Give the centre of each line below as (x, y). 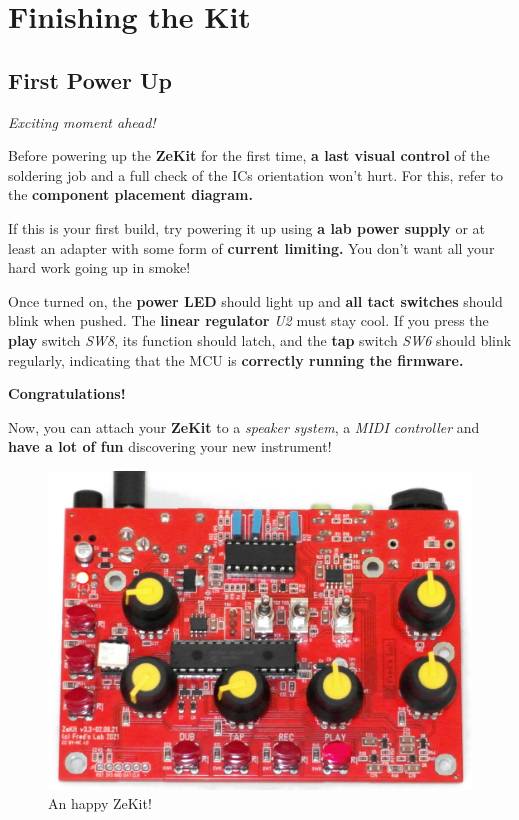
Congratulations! (67, 393)
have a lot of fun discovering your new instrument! (170, 446)
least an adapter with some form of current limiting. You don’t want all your (251, 247)
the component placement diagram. (130, 194)
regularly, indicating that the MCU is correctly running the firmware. (236, 359)
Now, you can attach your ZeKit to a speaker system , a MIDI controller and (244, 426)
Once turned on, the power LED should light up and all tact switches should (255, 300)
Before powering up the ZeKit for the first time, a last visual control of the (249, 155)
